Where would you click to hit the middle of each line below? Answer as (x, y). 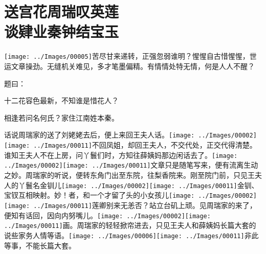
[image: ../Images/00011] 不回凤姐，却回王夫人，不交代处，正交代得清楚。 (130, 145)
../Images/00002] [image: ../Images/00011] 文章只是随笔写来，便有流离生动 (131, 165)
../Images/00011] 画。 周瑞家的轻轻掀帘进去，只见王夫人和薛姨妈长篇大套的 (130, 225)
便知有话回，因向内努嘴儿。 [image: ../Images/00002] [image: (107, 215)
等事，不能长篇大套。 (40, 245)
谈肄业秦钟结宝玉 (62, 31)
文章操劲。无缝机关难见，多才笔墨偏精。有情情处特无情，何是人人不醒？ (133, 66)
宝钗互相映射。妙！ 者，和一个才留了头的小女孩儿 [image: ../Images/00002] (130, 195)
